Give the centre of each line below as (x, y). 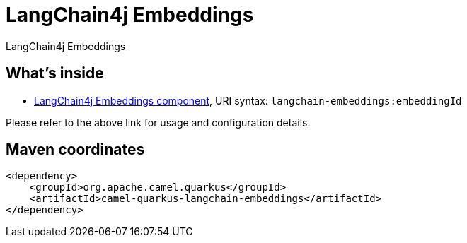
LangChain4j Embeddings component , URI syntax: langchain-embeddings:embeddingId (248, 100)
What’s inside (55, 73)
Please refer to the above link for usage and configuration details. (158, 122)
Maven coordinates (75, 150)
